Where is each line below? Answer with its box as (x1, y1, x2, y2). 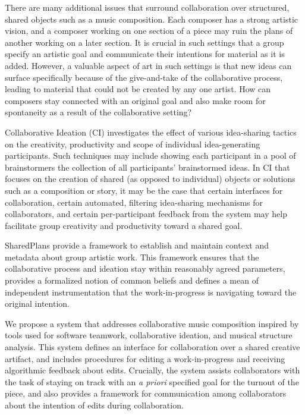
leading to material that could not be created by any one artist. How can (5, 83, 271, 95)
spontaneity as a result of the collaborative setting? (5, 106, 192, 118)
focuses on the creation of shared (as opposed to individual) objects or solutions (5, 172, 295, 185)
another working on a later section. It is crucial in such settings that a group (5, 36, 284, 48)
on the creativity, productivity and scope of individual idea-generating (5, 137, 260, 150)
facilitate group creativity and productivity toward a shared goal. (5, 219, 243, 231)
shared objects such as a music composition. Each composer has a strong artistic (5, 12, 298, 25)
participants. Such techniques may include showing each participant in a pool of (5, 149, 296, 162)
